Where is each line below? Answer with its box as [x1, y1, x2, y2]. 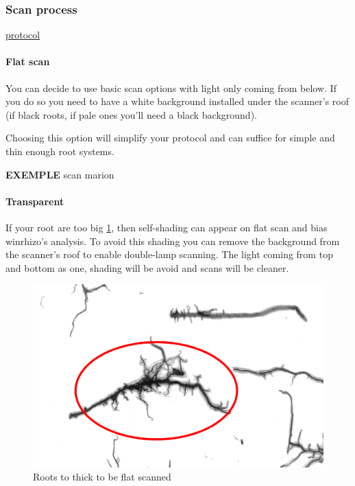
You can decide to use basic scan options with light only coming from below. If [5, 80, 336, 95]
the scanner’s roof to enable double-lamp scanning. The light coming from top [5, 247, 333, 262]
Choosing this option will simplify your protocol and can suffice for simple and [5, 130, 335, 145]
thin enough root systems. [5, 143, 114, 158]
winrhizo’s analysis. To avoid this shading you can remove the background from [5, 233, 340, 248]
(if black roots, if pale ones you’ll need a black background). [5, 107, 257, 121]
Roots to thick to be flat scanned [33, 470, 171, 484]
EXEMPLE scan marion [5, 167, 114, 181]
